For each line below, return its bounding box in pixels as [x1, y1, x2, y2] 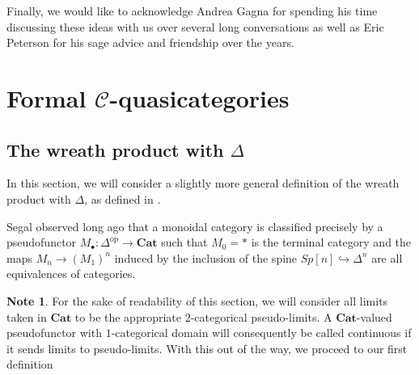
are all [371, 249, 403, 266]
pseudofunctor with [6, 324, 102, 341]
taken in [6, 308, 47, 325]
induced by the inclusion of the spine [114, 249, 298, 266]
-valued [356, 308, 392, 325]
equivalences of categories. [6, 265, 136, 282]
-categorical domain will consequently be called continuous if [111, 324, 412, 341]
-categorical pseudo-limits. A [190, 308, 332, 325]
